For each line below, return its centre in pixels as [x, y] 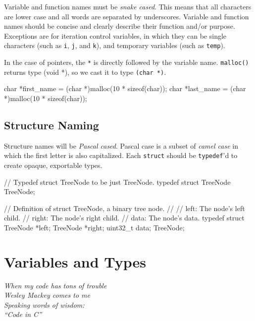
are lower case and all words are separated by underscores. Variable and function [127, 16]
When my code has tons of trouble [55, 285]
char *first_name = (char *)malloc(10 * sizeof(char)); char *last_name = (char [125, 88]
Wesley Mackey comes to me [47, 295]
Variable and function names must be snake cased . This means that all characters [128, 6]
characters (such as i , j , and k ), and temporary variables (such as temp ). [115, 45]
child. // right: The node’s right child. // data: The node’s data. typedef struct [124, 218]
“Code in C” [23, 314]
